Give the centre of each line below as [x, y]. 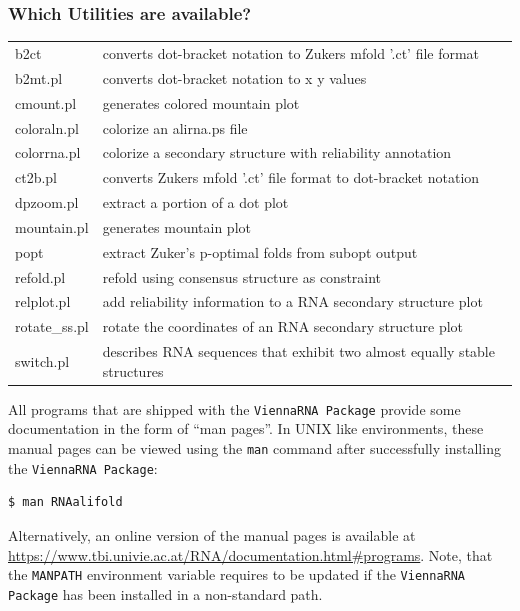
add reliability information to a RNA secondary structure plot [292, 301]
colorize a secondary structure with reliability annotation [277, 152]
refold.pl [40, 276]
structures [133, 370]
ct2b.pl [36, 177]
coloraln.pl [47, 127]
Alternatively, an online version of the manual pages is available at [212, 534]
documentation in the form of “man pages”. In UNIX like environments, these [246, 428]
